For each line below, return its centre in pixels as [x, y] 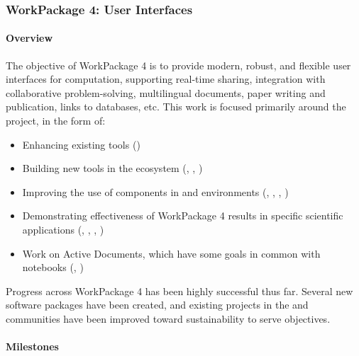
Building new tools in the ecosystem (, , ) [112, 168]
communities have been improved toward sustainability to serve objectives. [168, 318]
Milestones [32, 346]
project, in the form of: [56, 121]
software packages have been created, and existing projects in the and [157, 305]
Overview [29, 38]
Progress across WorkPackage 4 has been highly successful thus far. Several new [179, 291]
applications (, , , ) [63, 229]
